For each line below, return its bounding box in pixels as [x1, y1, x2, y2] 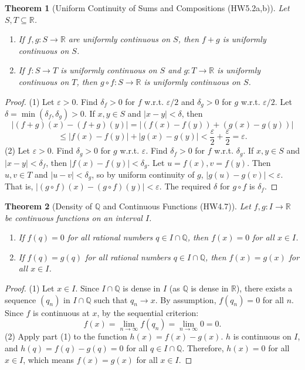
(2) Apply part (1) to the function [5, 330, 127, 342]
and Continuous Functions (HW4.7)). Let [103, 200, 251, 212]
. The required [159, 180, 211, 192]
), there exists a [236, 282, 293, 294]
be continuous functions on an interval [5, 211, 143, 223]
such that [94, 293, 128, 305]
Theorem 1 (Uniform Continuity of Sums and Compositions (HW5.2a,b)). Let [5, 2, 290, 13]
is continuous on [233, 330, 292, 342]
